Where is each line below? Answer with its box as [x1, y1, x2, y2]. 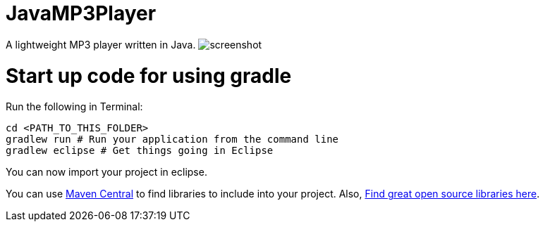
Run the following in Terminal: [6, 100, 143, 113]
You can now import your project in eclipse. [6, 166, 207, 179]
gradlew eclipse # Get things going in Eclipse [6, 145, 274, 157]
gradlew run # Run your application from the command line [6, 134, 339, 145]
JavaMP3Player [6, 1, 157, 25]
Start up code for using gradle [6, 63, 292, 88]
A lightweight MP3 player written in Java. [6, 38, 196, 51]
